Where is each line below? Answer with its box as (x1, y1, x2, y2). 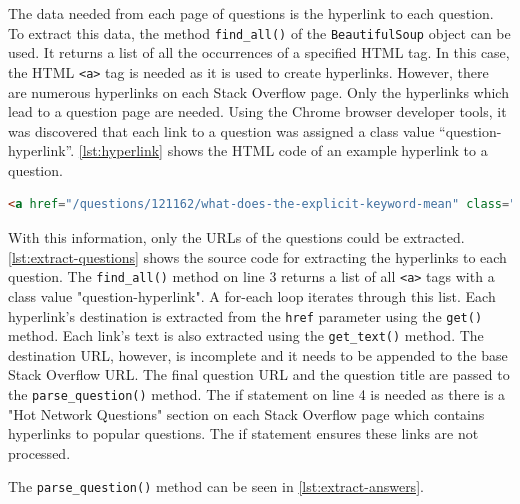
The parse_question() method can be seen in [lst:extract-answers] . (8, 476, 424, 497)
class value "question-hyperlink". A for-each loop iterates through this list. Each (8, 285, 496, 306)
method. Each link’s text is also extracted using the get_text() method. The (8, 325, 484, 346)
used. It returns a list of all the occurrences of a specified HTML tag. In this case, (8, 42, 510, 63)
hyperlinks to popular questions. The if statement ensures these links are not (8, 423, 479, 444)
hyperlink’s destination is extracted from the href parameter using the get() (8, 305, 483, 326)
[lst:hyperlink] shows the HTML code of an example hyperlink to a (78, 140, 488, 161)
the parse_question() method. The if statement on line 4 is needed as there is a (8, 384, 506, 404)
